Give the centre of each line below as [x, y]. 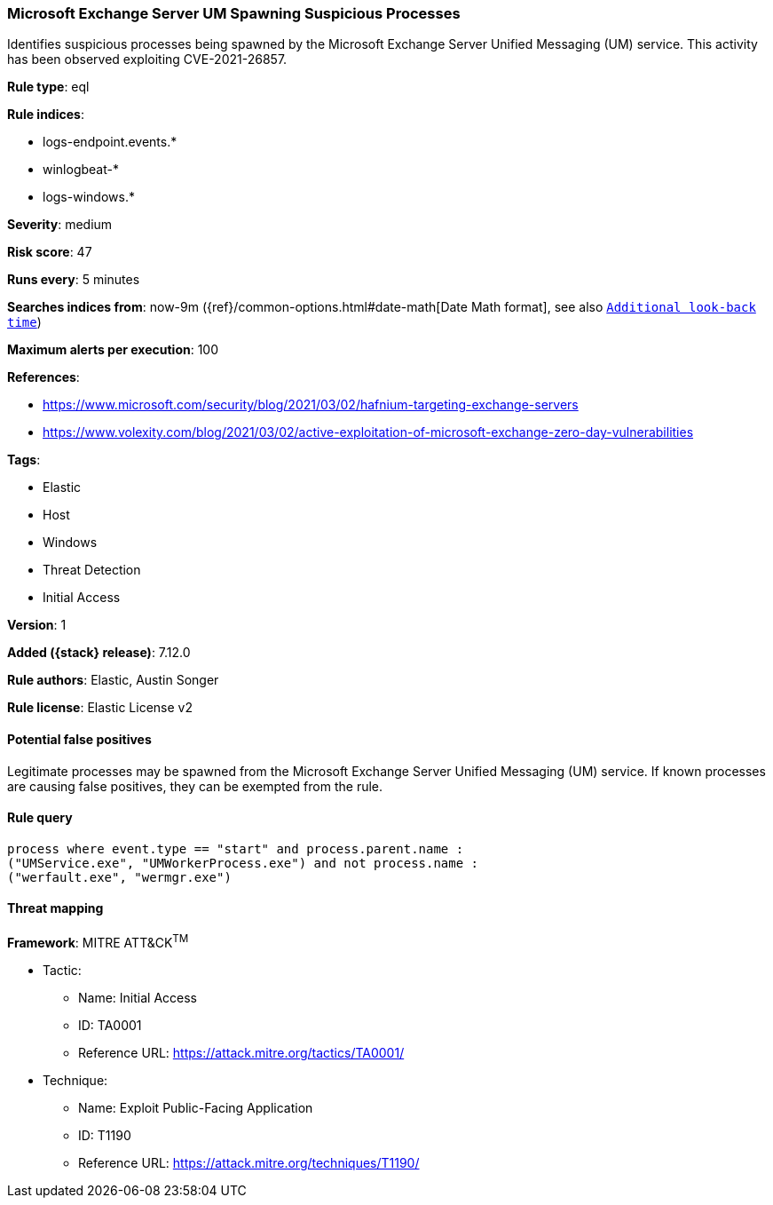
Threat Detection [92, 570]
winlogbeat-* [81, 170]
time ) [24, 322]
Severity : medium [60, 225]
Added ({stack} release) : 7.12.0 [99, 653]
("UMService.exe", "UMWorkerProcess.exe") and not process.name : [243, 863]
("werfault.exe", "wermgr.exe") [119, 877]
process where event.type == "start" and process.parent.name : [236, 848]
